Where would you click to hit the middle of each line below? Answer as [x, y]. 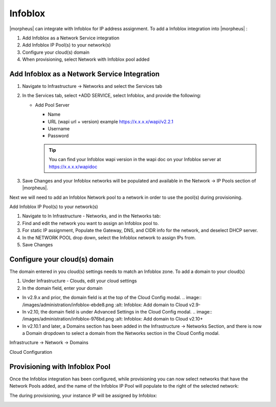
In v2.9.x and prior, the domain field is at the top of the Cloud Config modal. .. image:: [112, 298]
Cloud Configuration [31, 352]
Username [59, 128]
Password [58, 136]
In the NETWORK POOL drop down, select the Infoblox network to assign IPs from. [109, 237]
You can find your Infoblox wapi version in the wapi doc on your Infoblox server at [135, 160]
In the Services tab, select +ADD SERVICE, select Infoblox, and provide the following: [112, 96]
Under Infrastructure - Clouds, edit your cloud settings [80, 281]
